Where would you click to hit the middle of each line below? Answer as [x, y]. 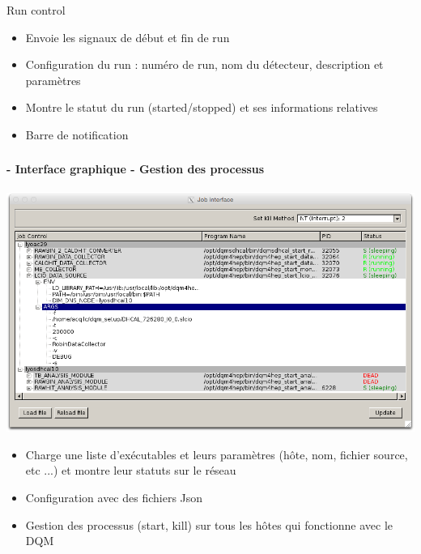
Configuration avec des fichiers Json [114, 498]
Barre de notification [77, 134]
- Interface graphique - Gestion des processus [136, 169]
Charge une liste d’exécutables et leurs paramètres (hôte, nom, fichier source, [217, 454]
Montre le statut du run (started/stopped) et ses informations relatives [202, 107]
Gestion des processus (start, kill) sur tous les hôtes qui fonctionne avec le [209, 524]
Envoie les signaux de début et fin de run [128, 37]
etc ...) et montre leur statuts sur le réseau [131, 470]
